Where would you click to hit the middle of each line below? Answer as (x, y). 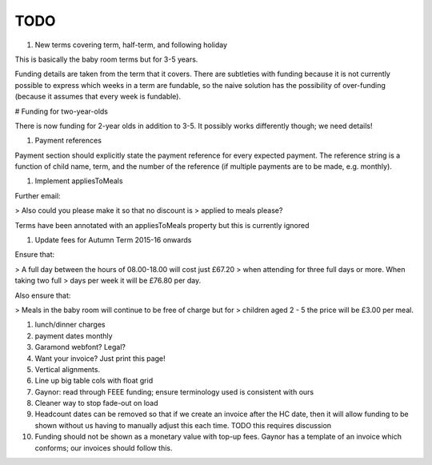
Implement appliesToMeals (79, 181)
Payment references (68, 141)
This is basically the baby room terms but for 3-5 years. (106, 59)
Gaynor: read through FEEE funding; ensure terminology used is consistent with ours (174, 391)
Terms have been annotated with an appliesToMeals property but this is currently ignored (162, 225)
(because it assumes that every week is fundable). (98, 97)
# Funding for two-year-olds (61, 111)
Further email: (38, 195)
